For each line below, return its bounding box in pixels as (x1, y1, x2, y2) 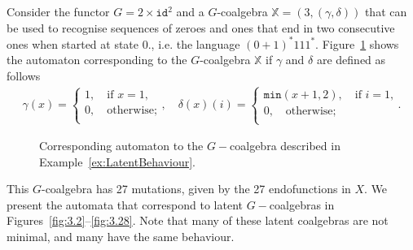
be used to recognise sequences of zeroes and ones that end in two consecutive (7, 19, 395, 36)
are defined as (316, 51, 386, 68)
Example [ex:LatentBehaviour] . (39, 153, 196, 170)
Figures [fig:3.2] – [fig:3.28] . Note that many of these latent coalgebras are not (7, 212, 389, 229)
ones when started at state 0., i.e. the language (7, 35, 240, 52)
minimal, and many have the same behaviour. (7, 228, 235, 245)
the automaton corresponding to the (7, 51, 187, 68)
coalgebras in (269, 196, 335, 213)
